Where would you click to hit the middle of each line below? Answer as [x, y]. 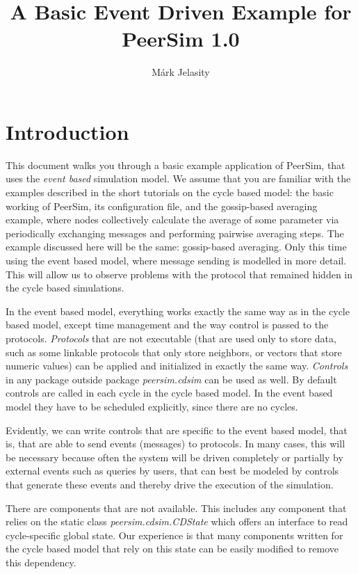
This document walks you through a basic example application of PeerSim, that [176, 165]
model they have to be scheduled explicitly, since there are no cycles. [152, 406]
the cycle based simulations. [65, 288]
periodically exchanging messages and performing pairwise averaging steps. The [175, 233]
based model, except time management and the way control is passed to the [167, 325]
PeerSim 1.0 [181, 39]
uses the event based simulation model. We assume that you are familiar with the [178, 178]
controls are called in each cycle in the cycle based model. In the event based [169, 393]
